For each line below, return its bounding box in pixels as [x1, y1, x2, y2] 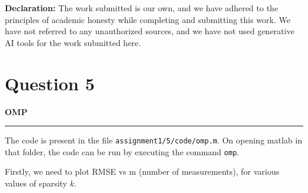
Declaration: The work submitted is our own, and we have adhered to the [5, 2, 278, 14]
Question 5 [5, 71, 95, 95]
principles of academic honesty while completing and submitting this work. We [5, 13, 291, 25]
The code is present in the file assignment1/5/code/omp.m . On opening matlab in [5, 134, 303, 146]
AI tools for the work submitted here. [5, 36, 141, 48]
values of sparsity [5, 177, 68, 189]
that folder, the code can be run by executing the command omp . [5, 145, 239, 158]
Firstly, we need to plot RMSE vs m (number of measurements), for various [5, 165, 280, 178]
